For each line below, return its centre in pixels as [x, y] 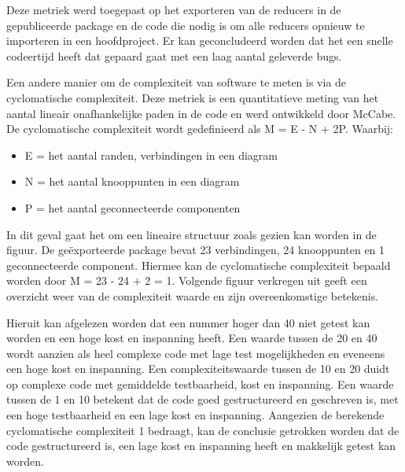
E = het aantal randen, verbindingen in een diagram [151, 155]
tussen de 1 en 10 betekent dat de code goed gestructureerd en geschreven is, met [202, 399]
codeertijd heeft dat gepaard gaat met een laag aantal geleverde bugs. [174, 55]
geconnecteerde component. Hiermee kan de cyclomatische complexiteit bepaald [199, 265]
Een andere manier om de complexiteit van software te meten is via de [177, 82]
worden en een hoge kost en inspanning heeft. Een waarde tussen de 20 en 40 [192, 338]
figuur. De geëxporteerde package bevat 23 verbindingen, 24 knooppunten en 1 [196, 250]
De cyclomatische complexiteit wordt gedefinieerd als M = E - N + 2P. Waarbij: [200, 129]
